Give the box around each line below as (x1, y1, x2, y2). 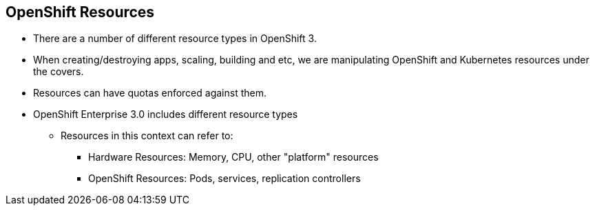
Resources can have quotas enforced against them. (33, 87, 267, 99)
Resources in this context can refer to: (61, 130, 233, 142)
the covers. (33, 66, 84, 78)
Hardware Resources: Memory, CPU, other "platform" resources (88, 151, 379, 163)
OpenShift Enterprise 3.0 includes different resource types (33, 108, 298, 121)
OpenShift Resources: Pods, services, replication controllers (88, 172, 361, 185)
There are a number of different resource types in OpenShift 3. (33, 32, 317, 45)
